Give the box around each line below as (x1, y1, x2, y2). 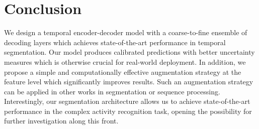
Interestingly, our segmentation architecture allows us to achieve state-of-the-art (4, 96, 250, 106)
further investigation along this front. (4, 115, 119, 126)
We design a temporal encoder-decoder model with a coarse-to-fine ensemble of (4, 27, 247, 38)
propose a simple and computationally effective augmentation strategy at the (4, 66, 241, 77)
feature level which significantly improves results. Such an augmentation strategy (4, 76, 253, 87)
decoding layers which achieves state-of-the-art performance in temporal (4, 37, 226, 47)
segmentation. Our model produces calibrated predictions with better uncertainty (4, 47, 255, 57)
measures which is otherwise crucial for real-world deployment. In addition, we (4, 56, 246, 67)
